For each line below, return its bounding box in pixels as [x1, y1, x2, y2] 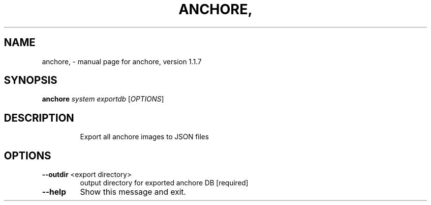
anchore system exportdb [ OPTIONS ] [42, 95, 164, 103]
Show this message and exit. [80, 187, 186, 197]
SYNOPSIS [4, 74, 58, 87]
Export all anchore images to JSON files [80, 132, 209, 141]
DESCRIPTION [4, 111, 74, 124]
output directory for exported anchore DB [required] [80, 179, 248, 187]
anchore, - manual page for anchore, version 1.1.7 [42, 57, 202, 66]
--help [42, 187, 66, 197]
